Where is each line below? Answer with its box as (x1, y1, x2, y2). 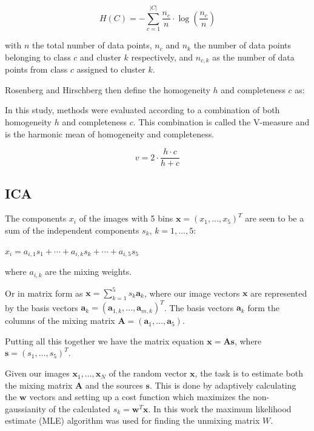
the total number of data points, (32, 39, 152, 51)
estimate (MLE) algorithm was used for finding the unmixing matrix (5, 414, 260, 427)
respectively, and (131, 50, 193, 63)
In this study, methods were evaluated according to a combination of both (5, 104, 280, 116)
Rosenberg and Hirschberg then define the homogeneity (5, 83, 210, 96)
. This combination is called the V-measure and (133, 115, 310, 128)
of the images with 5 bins (79, 212, 173, 225)
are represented (250, 286, 307, 298)
